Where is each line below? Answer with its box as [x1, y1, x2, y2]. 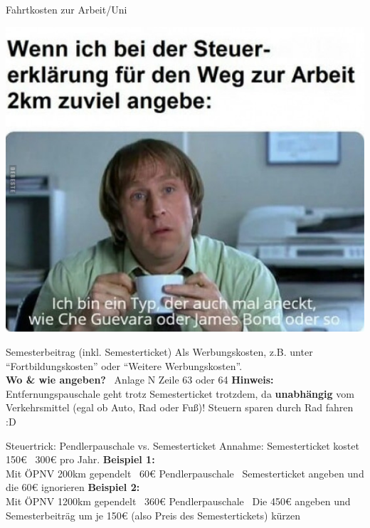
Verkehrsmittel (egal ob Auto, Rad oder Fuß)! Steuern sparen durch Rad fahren [6, 400, 354, 415]
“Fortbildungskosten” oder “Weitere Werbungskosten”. [6, 358, 243, 373]
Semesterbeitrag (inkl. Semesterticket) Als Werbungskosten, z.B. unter [6, 344, 313, 359]
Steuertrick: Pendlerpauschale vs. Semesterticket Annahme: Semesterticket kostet [6, 438, 359, 453]
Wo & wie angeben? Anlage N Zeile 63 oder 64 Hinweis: [6, 372, 274, 387]
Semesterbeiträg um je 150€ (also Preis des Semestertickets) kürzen [6, 507, 301, 522]
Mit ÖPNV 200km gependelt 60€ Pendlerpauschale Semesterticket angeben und [6, 465, 364, 480]
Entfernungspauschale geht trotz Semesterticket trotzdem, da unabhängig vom [6, 386, 354, 401]
